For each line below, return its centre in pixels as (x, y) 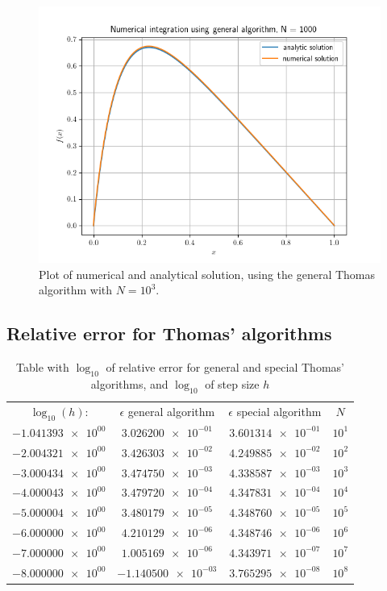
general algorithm (171, 412)
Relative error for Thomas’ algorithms (169, 333)
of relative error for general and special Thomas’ (225, 366)
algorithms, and (129, 383)
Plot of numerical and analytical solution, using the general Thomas (207, 274)
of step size (232, 383)
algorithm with (76, 290)
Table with (43, 366)
